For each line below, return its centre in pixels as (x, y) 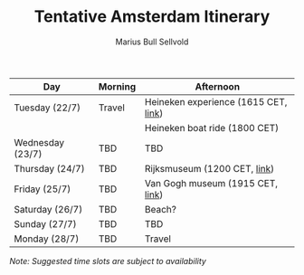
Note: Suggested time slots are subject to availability (108, 261)
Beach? (160, 209)
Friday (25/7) (43, 189)
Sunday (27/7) (45, 223)
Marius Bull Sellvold (152, 42)
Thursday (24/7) (49, 168)
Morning (117, 86)
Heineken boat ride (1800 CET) (212, 128)
